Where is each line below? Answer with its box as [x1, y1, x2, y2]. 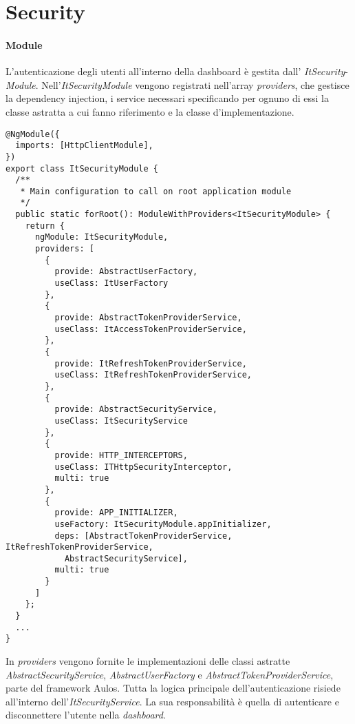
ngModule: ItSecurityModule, [34, 232, 169, 242]
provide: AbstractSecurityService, [54, 404, 217, 415]
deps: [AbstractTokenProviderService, [54, 530, 233, 541]
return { [25, 220, 65, 231]
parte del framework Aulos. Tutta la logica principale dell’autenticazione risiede [6, 681, 341, 695]
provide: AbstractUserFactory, [54, 267, 198, 277]
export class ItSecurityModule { [6, 163, 158, 174]
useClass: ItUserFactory [54, 278, 169, 289]
